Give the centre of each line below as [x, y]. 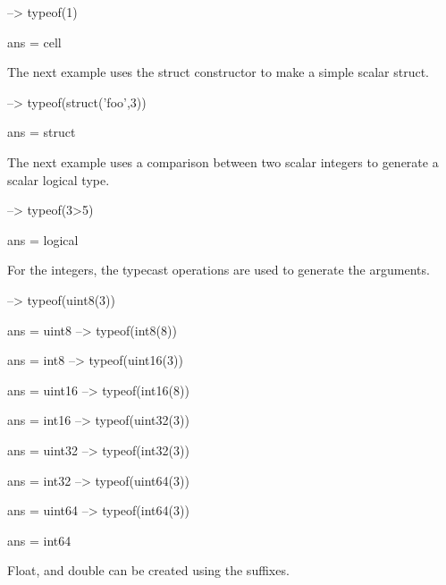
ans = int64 [39, 540]
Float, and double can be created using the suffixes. [148, 570]
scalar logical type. [59, 179]
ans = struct [42, 132]
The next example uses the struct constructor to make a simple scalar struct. [219, 72]
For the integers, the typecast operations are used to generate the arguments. [219, 270]
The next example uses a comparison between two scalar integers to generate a [223, 161]
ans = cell [34, 42]
